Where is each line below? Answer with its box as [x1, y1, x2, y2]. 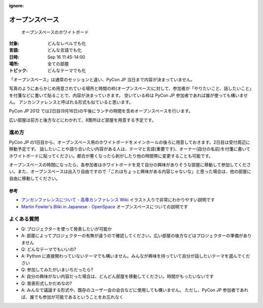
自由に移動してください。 [9, 175, 60, 181]
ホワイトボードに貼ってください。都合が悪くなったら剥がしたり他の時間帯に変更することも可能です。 [9, 153, 213, 159]
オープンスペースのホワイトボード [21, 29, 89, 35]
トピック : [9, 68, 28, 73]
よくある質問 [9, 216, 39, 222]
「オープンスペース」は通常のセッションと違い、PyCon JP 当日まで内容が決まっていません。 [9, 76, 195, 82]
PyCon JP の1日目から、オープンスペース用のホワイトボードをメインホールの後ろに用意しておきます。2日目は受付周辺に [9, 139, 250, 145]
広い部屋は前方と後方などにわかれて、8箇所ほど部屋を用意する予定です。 [9, 117, 156, 123]
